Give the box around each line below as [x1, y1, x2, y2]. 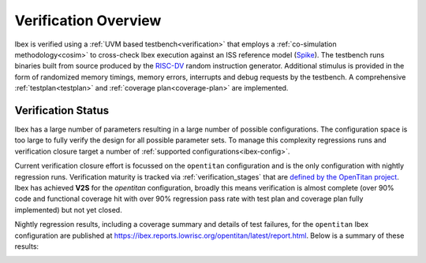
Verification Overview [14, 12, 162, 29]
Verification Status [14, 103, 110, 117]
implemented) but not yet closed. [14, 205, 122, 214]
